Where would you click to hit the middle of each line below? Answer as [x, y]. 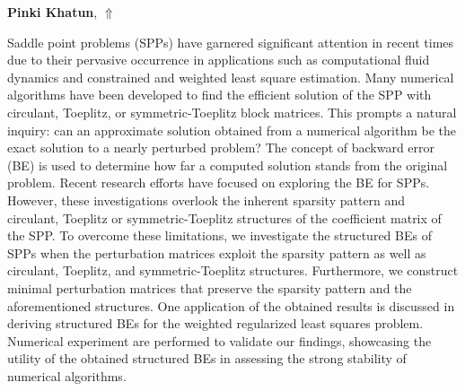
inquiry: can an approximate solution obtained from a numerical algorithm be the [232, 130]
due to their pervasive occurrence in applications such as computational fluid [219, 60]
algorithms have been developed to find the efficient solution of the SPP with [219, 95]
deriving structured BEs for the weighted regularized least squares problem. [215, 323]
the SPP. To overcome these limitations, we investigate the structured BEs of [219, 235]
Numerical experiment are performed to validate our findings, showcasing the [219, 340]
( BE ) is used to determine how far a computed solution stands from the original [228, 165]
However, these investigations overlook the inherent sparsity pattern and [206, 200]
